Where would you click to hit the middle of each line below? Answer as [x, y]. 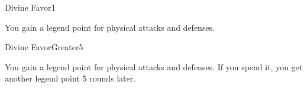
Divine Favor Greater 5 [44, 47]
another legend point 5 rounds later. [70, 78]
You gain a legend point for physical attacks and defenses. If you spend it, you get [154, 66]
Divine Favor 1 [30, 7]
